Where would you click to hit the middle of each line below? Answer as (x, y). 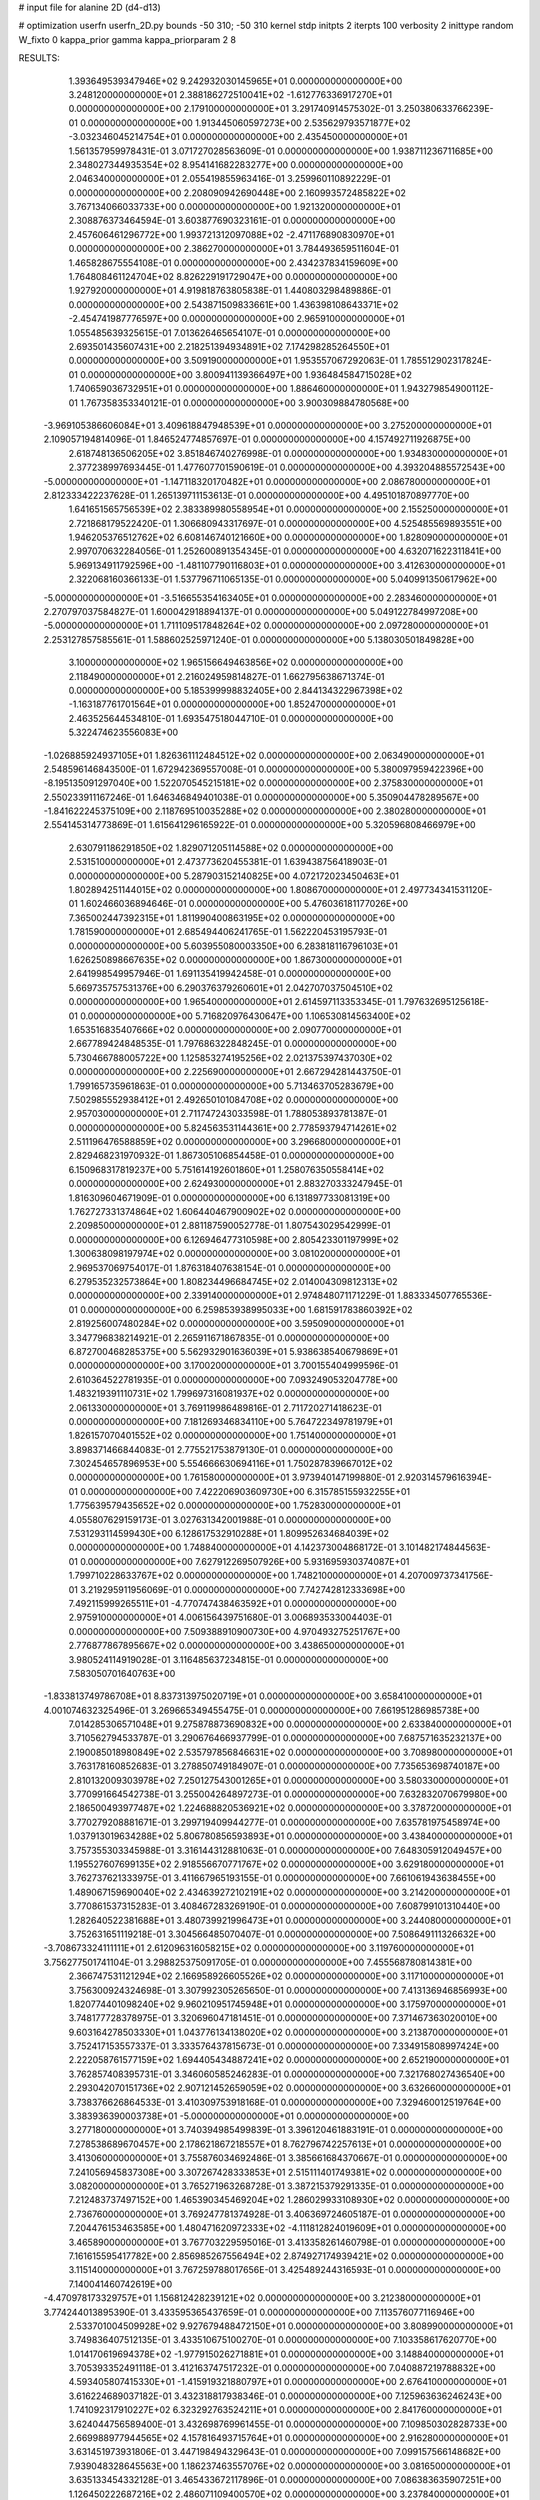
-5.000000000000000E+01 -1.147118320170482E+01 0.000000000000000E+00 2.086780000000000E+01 (267, 481)
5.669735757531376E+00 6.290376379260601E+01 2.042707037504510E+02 (231, 987)
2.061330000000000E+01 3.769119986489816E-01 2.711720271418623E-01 (225, 1407)
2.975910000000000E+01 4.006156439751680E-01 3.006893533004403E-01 (230, 1617)
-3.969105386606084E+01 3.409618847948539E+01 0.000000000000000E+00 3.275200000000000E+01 (267, 425)
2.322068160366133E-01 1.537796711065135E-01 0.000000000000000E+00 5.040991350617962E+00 (283, 579)
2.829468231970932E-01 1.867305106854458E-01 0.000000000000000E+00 (231, 1156)
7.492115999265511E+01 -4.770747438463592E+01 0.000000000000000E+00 (232, 1603)
